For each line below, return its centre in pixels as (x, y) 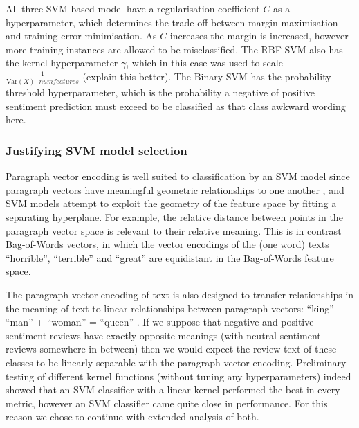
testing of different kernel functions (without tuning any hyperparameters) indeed (178, 376)
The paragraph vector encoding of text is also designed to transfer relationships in (180, 295)
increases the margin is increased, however (259, 36)
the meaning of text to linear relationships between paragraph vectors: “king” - (173, 308)
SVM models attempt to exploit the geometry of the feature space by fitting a (171, 203)
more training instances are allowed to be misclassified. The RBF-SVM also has (174, 49)
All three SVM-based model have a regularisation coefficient (133, 8)
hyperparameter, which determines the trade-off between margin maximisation (172, 22)
